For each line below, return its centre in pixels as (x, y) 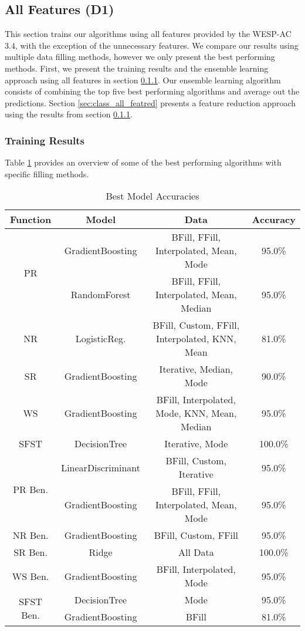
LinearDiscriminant (101, 467)
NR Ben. (30, 535)
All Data (196, 552)
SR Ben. (30, 552)
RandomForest (101, 295)
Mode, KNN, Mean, (196, 413)
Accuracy (274, 220)
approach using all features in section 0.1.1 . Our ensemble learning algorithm (143, 80)
